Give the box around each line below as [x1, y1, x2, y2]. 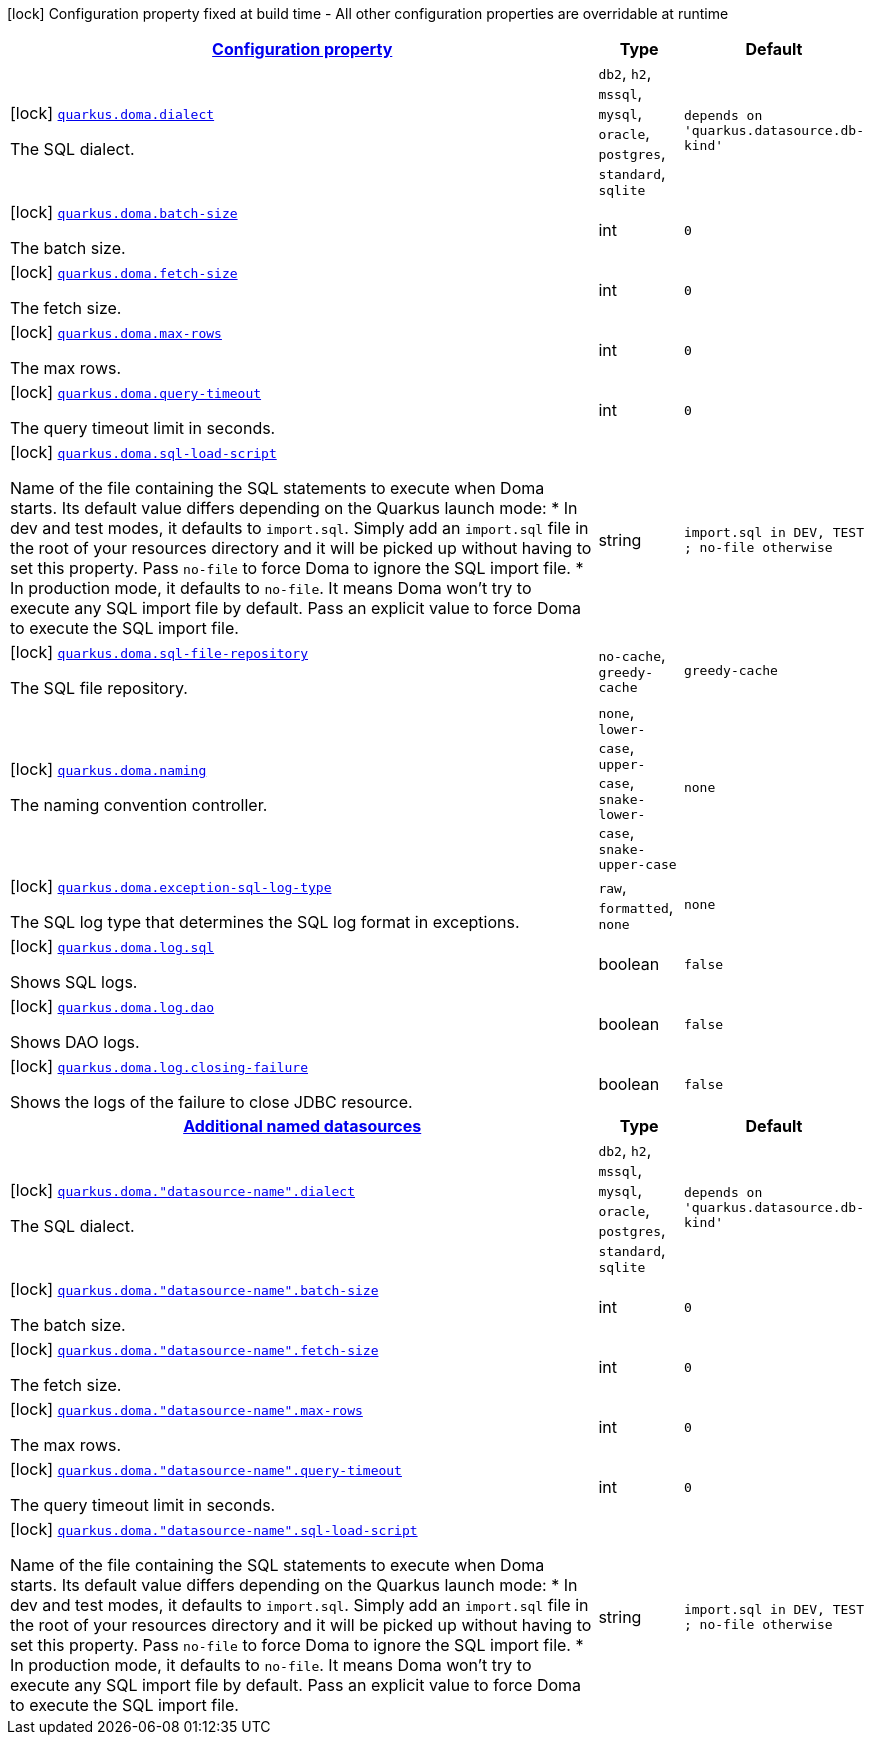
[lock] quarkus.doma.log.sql [10, 936, 215, 956]
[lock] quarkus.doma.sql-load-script [10, 442, 277, 462]
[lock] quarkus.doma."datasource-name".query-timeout [10, 1459, 402, 1479]
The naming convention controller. [10, 795, 268, 815]
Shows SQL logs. [10, 972, 138, 992]
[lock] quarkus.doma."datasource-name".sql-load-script [10, 1519, 418, 1539]
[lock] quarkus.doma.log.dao [10, 996, 215, 1016]
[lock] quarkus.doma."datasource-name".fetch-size [10, 1339, 379, 1359]
